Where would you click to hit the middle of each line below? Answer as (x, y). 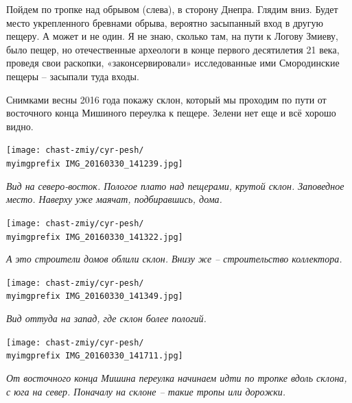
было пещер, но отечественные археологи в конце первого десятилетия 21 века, (173, 49)
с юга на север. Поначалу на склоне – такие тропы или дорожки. (146, 391)
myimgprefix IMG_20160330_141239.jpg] (95, 164)
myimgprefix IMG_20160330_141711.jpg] (95, 356)
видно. (20, 126)
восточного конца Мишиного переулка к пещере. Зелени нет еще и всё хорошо (171, 113)
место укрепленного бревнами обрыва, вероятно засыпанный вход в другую (165, 22)
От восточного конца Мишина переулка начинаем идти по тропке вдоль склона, (177, 377)
